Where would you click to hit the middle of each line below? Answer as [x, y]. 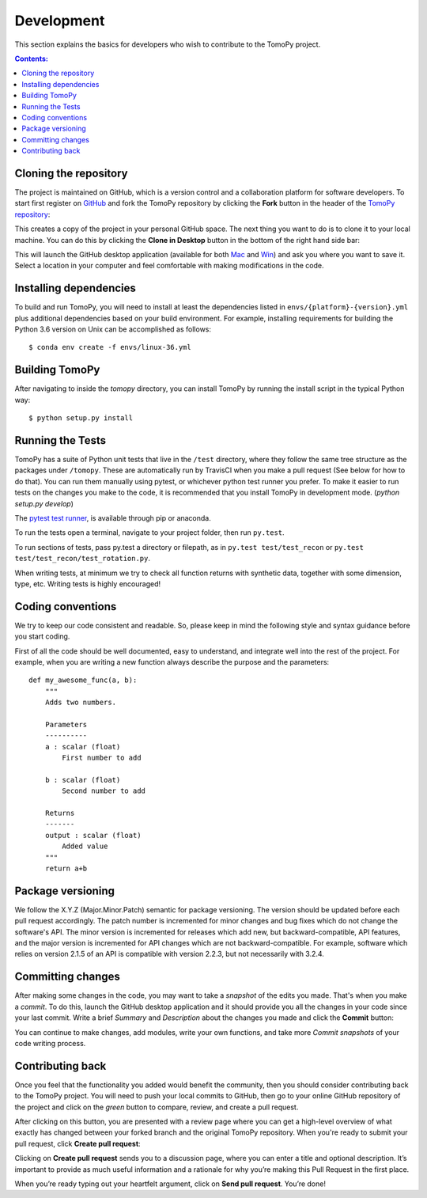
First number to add [102, 758]
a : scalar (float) [83, 747]
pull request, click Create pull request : [78, 1143]
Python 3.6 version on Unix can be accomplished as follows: [113, 329]
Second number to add [104, 791]
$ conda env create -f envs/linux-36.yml [110, 347]
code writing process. [50, 1043]
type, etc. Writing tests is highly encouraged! [88, 584]
